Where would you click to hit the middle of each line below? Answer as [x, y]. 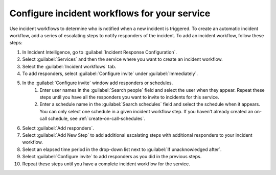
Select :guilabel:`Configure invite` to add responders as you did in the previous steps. [112, 157]
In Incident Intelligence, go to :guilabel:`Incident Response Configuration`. [100, 52]
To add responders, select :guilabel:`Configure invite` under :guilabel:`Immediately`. [110, 73]
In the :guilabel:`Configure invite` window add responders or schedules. [98, 83]
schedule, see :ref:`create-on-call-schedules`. [97, 119]
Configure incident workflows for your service [110, 13]
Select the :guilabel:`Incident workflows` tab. [69, 66]
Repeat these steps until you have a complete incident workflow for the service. [106, 164]
